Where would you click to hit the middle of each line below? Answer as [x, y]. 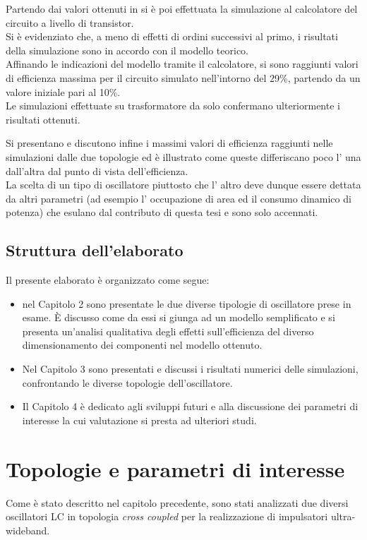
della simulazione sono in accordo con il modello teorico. [127, 50]
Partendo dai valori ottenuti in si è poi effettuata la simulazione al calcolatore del [182, 8]
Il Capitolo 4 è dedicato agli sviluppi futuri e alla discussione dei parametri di [190, 406]
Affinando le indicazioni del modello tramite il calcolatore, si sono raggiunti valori [182, 64]
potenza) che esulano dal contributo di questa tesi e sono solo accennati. [162, 212]
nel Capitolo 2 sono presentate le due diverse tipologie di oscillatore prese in [187, 303]
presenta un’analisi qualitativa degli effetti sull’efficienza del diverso [168, 331]
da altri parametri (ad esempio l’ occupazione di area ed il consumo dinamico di [179, 198]
